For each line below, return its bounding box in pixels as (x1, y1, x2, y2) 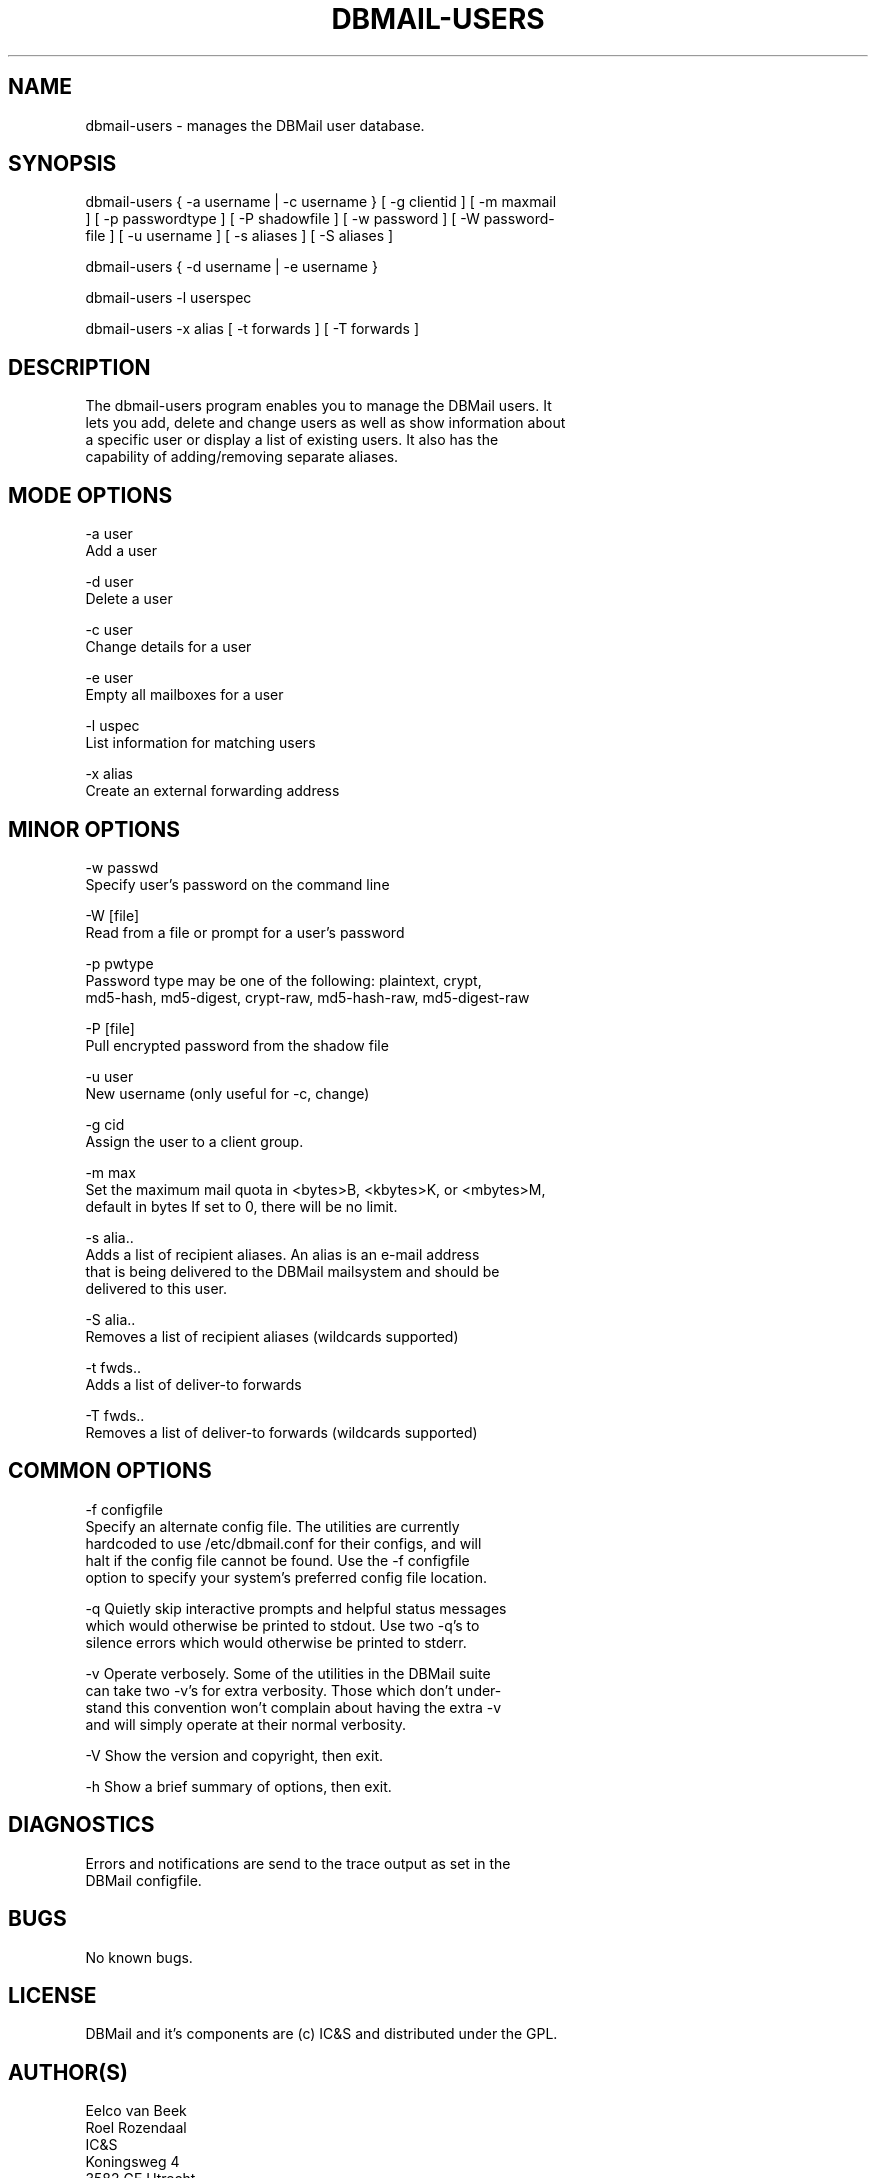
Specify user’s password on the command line (85, 875, 390, 893)
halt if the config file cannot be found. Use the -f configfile (85, 1551, 470, 1569)
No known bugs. (85, 1948, 193, 1966)
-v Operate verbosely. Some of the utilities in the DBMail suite (85, 1664, 491, 1682)
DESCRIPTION (8, 354, 151, 380)
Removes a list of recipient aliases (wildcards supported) (85, 1327, 459, 1345)
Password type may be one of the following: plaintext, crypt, (85, 971, 482, 989)
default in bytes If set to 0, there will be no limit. (85, 1197, 398, 1215)
